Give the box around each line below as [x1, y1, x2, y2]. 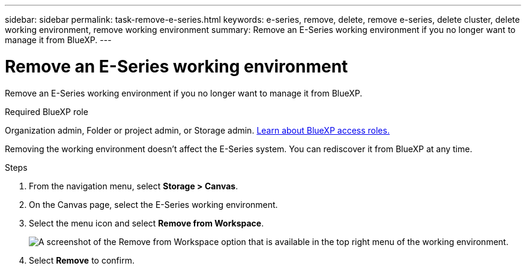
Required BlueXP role [5, 106, 88, 117]
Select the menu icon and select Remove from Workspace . [29, 217, 264, 228]
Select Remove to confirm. [29, 255, 135, 265]
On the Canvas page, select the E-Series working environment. [29, 199, 278, 210]
